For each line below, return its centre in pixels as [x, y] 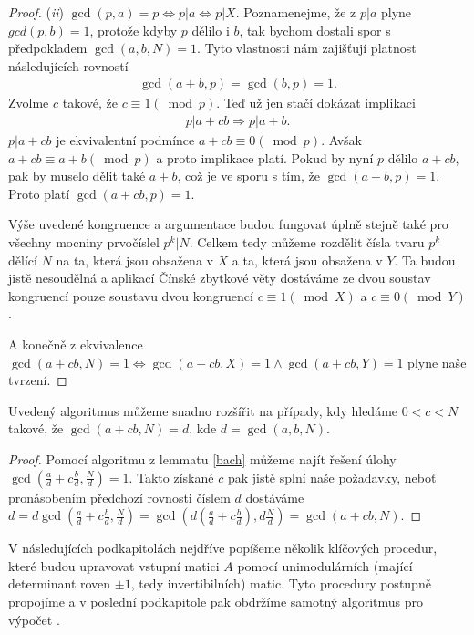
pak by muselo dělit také [77, 176]
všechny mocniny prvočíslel [84, 242]
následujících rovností [68, 65]
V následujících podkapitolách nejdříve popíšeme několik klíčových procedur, [223, 548]
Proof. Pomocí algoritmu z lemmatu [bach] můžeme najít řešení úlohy [202, 458]
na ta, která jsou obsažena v [134, 260]
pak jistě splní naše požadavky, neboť [332, 477]
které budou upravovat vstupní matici [114, 565]
